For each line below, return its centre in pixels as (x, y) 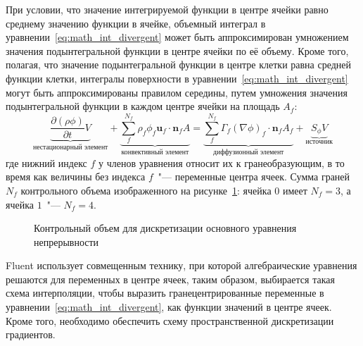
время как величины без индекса (76, 177)
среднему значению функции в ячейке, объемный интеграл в (136, 23)
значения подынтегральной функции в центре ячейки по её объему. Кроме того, (177, 50)
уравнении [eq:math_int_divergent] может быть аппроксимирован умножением (177, 37)
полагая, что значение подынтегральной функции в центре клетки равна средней (179, 64)
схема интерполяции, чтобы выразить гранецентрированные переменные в (165, 293)
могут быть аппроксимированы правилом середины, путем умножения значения (177, 92)
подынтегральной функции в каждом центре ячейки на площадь (143, 106)
